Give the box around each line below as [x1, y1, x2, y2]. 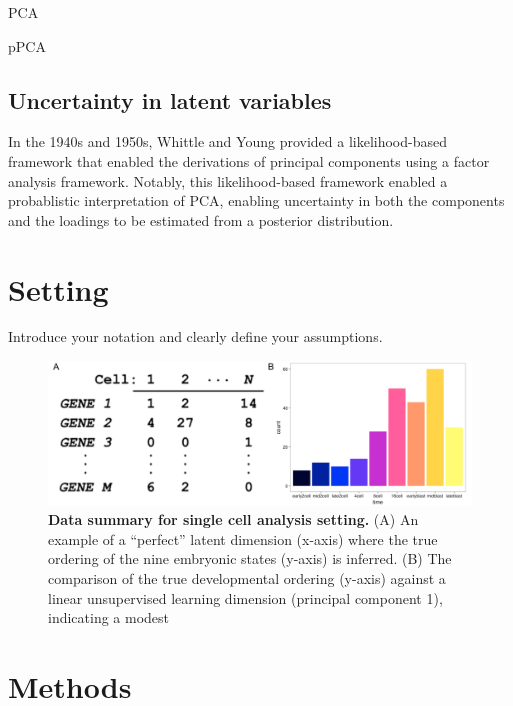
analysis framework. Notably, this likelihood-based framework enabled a [8, 170, 448, 191]
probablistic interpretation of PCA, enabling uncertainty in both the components [8, 190, 505, 211]
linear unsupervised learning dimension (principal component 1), [48, 587, 443, 608]
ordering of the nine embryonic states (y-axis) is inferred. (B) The [48, 548, 452, 569]
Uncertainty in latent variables [8, 84, 332, 115]
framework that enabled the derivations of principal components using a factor [8, 150, 490, 171]
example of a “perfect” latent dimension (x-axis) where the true [48, 528, 438, 549]
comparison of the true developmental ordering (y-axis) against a [48, 567, 446, 588]
